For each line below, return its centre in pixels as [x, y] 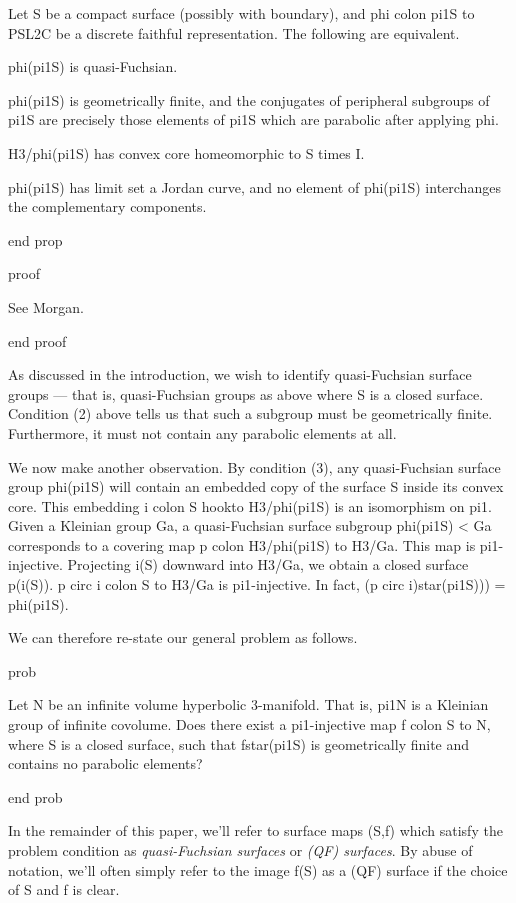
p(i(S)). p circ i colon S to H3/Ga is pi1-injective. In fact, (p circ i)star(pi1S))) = [257, 584]
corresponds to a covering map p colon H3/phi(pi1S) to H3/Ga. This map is [242, 544]
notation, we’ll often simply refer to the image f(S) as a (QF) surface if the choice [258, 869]
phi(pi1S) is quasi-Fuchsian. [93, 66]
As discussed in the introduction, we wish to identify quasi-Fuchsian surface [240, 374]
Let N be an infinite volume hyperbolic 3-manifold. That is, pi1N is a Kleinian [248, 704]
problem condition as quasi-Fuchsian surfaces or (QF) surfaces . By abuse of [240, 850]
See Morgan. [46, 306]
